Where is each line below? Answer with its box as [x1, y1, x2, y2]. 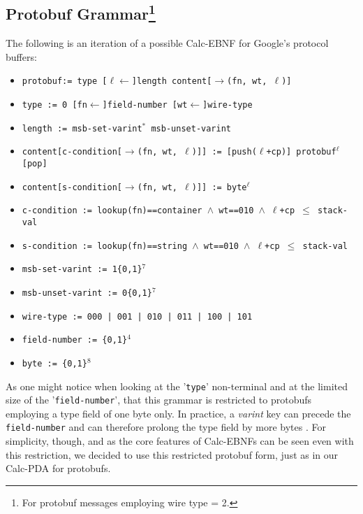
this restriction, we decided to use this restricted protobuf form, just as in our [6, 447, 339, 462]
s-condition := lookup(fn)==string [22, 241, 188, 251]
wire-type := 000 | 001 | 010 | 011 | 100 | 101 [22, 311, 253, 322]
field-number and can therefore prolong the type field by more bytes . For [6, 420, 326, 434]
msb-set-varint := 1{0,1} [22, 264, 142, 275]
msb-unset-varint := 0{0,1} [22, 287, 152, 298]
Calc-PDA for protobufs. [6, 461, 111, 476]
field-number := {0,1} [22, 335, 128, 345]
